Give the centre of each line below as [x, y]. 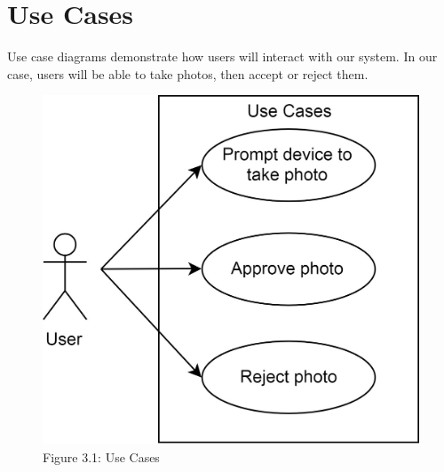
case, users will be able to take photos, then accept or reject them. [188, 73]
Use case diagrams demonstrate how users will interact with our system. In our [222, 56]
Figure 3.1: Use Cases [101, 456]
